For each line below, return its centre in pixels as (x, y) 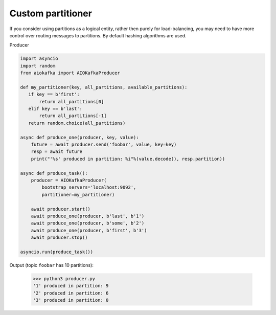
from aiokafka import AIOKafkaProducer (70, 73)
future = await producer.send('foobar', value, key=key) (104, 144)
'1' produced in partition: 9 (71, 286)
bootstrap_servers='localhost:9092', (89, 187)
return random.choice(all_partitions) (77, 123)
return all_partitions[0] (72, 102)
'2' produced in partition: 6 (71, 293)
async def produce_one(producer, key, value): (79, 137)
